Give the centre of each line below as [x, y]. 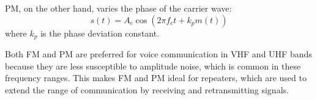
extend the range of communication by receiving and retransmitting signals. [147, 89]
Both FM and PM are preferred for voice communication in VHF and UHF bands [158, 54]
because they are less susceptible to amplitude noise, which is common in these [153, 66]
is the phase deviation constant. [100, 33]
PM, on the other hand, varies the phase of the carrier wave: [118, 8]
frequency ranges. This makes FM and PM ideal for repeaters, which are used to [156, 78]
